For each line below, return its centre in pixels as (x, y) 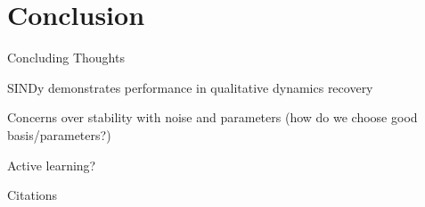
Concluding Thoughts (66, 58)
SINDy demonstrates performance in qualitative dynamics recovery (190, 87)
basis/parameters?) (59, 134)
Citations (33, 195)
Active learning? (52, 165)
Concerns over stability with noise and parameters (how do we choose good (212, 117)
